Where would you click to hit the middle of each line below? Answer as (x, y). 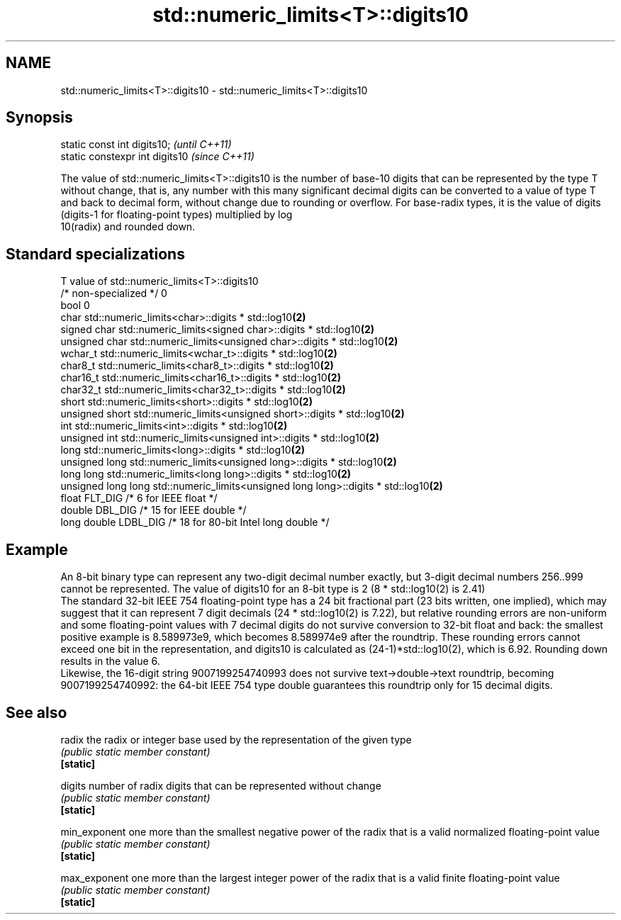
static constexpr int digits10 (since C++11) (157, 157)
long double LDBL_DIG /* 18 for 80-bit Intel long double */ (195, 522)
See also (37, 712)
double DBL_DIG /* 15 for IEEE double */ (153, 510)
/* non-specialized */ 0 (114, 293)
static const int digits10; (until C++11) (146, 145)
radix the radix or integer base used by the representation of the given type (236, 739)
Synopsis (39, 118)
